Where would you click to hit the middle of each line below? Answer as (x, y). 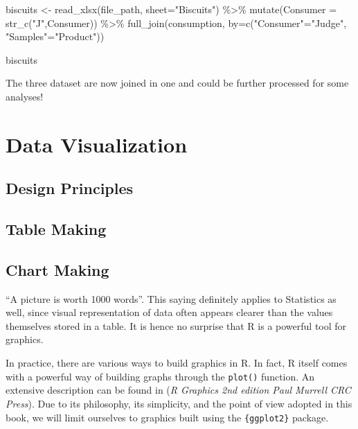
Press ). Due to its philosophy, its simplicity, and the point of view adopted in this (179, 403)
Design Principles (70, 188)
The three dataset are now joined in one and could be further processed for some (177, 83)
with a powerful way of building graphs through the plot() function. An (160, 376)
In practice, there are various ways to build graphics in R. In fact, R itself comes (177, 363)
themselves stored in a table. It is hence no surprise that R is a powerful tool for (176, 325)
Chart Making (57, 269)
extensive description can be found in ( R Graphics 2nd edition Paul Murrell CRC (178, 390)
